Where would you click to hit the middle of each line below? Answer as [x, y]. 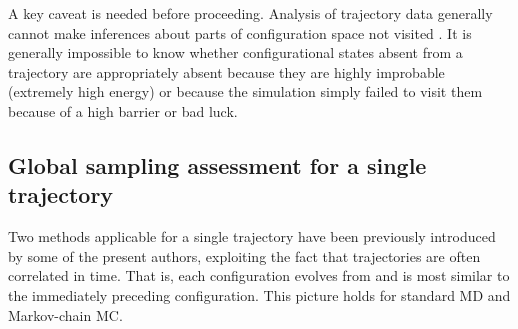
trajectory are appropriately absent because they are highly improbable [226, 71]
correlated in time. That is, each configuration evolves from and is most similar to [259, 275]
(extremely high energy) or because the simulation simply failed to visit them [245, 91]
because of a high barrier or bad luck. [123, 110]
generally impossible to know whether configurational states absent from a [235, 52]
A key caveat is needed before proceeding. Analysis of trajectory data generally [250, 13]
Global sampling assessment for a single [217, 164]
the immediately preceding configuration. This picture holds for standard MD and [259, 294]
